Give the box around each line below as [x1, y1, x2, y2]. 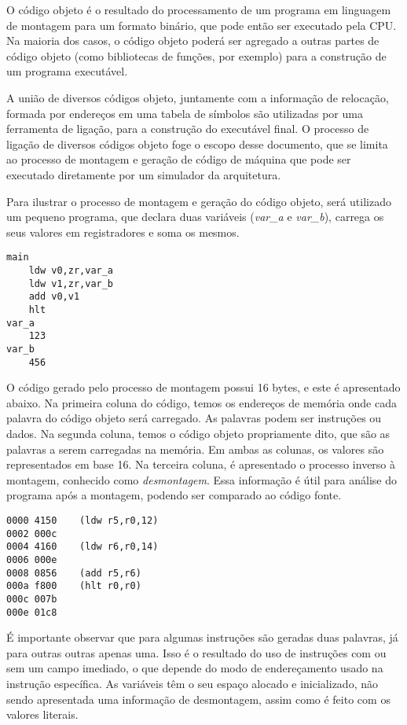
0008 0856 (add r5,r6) [6, 567, 141, 579]
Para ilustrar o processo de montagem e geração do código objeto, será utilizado [6, 193, 391, 209]
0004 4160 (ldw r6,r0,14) [6, 541, 159, 553]
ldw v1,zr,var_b [28, 278, 114, 289]
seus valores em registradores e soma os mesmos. [6, 223, 240, 240]
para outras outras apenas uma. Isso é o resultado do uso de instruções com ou [6, 644, 387, 661]
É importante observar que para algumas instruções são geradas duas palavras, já [6, 629, 398, 646]
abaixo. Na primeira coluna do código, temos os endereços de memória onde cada [6, 394, 397, 410]
